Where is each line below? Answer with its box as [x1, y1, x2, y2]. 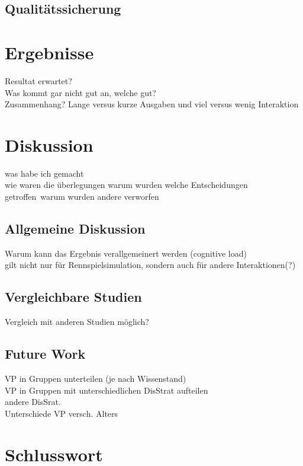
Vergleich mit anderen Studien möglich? [5, 315, 149, 328]
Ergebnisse [5, 40, 94, 64]
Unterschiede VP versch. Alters [5, 407, 118, 419]
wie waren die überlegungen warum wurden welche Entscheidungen [5, 178, 248, 191]
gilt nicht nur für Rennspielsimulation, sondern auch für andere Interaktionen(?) [5, 258, 296, 271]
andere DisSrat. [5, 395, 61, 408]
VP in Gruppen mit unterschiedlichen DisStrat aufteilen [5, 384, 208, 396]
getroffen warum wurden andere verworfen [5, 190, 159, 202]
